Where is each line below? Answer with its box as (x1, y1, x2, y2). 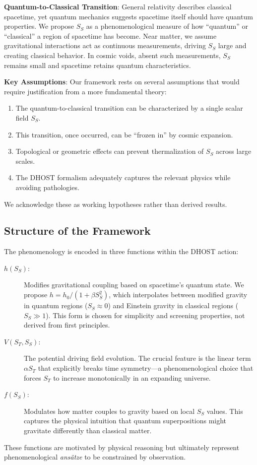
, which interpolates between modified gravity (109, 289, 248, 300)
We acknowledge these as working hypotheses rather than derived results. (4, 199, 227, 209)
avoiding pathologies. (15, 182, 79, 192)
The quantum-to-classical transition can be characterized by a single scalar (15, 103, 243, 113)
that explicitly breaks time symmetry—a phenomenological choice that (38, 363, 254, 373)
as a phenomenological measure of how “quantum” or (86, 21, 248, 31)
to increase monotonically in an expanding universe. (53, 372, 211, 383)
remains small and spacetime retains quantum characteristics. (4, 60, 191, 70)
